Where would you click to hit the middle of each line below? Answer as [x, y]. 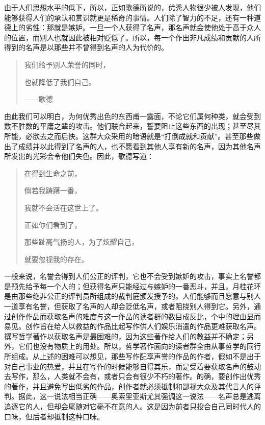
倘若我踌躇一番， [53, 190]
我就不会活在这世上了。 [63, 207]
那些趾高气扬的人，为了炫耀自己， [81, 242]
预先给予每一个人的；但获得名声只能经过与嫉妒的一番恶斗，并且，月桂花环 [136, 286]
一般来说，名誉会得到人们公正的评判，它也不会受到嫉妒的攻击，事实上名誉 [129, 276]
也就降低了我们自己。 [60, 81]
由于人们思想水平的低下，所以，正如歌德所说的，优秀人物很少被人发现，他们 [132, 7]
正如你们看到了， [53, 225]
